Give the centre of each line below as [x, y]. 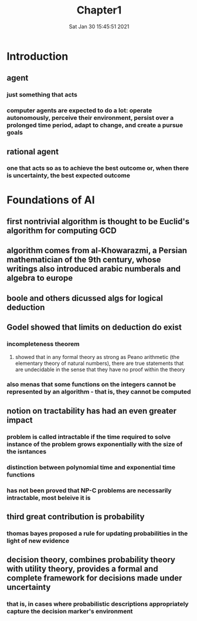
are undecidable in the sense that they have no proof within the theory [100, 369]
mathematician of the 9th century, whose [84, 260]
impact [20, 420]
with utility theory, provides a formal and [82, 569]
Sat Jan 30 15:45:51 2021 [99, 26]
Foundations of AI [51, 200]
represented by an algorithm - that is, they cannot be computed [99, 392]
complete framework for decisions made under [94, 578]
